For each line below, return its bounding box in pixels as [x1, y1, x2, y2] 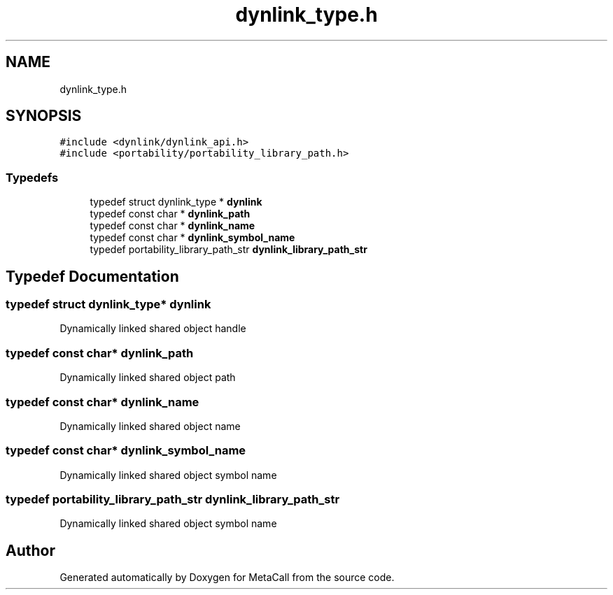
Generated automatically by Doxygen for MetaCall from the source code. [59, 571, 395, 584]
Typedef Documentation [6, 267, 179, 285]
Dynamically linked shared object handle [59, 322, 246, 335]
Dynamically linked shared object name [59, 420, 241, 432]
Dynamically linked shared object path [59, 371, 236, 384]
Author [6, 541, 55, 559]
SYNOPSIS [6, 107, 82, 125]
